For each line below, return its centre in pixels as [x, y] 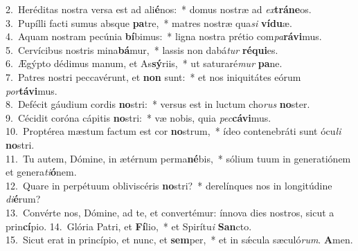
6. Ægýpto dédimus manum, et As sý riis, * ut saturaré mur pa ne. [144, 63]
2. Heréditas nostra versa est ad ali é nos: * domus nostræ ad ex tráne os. [159, 9]
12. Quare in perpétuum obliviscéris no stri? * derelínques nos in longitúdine [169, 185]
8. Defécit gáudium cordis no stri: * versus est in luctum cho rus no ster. [158, 104]
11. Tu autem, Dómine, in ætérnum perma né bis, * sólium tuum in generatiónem [178, 158]
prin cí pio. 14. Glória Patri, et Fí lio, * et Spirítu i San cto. [129, 226]
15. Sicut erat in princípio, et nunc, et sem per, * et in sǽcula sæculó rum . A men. [179, 240]
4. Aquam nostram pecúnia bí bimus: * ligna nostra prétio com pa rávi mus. [164, 36]
